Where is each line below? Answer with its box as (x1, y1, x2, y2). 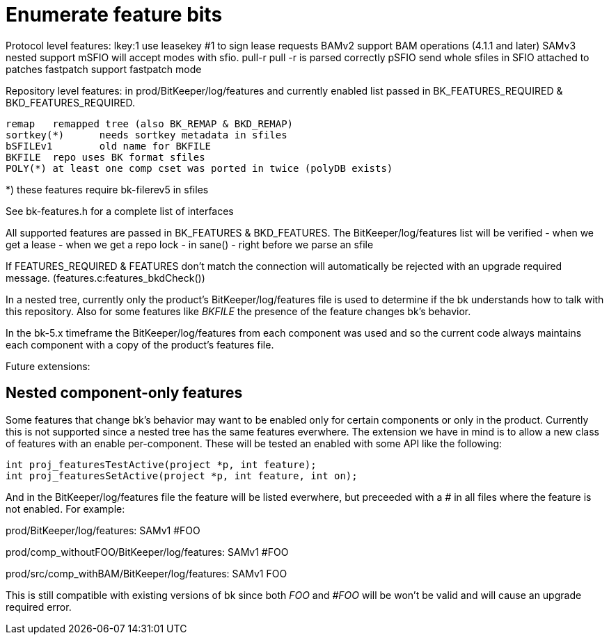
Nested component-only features (6, 384, 243, 402)
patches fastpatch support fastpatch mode (6, 63, 202, 75)
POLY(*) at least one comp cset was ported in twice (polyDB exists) (6, 162, 393, 174)
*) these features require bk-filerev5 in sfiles (6, 183, 209, 195)
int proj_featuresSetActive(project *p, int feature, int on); (6, 470, 358, 481)
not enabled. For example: (6, 502, 125, 515)
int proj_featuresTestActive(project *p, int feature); (6, 458, 317, 470)
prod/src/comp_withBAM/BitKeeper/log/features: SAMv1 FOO (6, 567, 287, 579)
